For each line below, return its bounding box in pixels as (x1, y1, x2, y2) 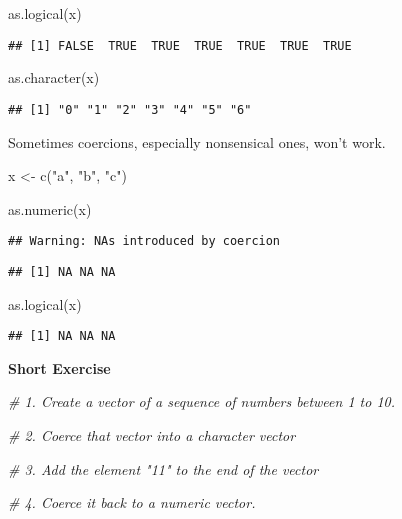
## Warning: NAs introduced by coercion (8, 234, 281, 249)
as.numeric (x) (8, 198, 92, 219)
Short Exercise (8, 357, 111, 378)
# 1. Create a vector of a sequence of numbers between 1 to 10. (8, 391, 396, 412)
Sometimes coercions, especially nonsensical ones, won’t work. (8, 131, 386, 152)
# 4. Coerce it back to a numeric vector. (8, 492, 256, 513)
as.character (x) (8, 67, 100, 88)
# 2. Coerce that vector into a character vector (8, 425, 296, 446)
